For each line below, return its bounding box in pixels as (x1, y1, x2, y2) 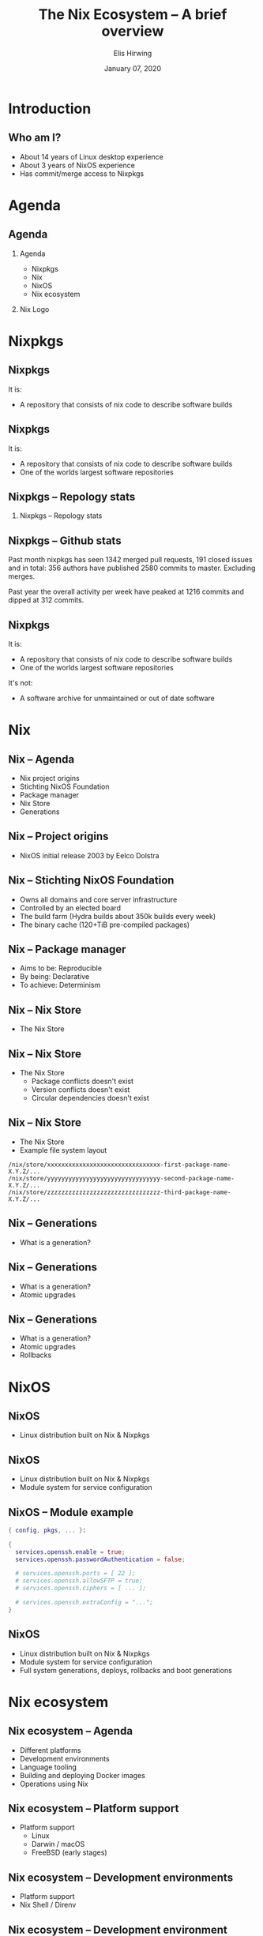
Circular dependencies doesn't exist (31, 1094, 149, 1103)
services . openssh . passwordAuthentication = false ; (15, 1555, 186, 1563)
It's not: (8, 678, 33, 688)
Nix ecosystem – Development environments (8, 1870, 234, 1884)
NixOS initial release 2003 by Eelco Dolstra (19, 850, 160, 860)
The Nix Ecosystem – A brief (38, 6, 227, 24)
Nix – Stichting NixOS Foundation (8, 874, 175, 887)
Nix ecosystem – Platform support (8, 1802, 179, 1815)
